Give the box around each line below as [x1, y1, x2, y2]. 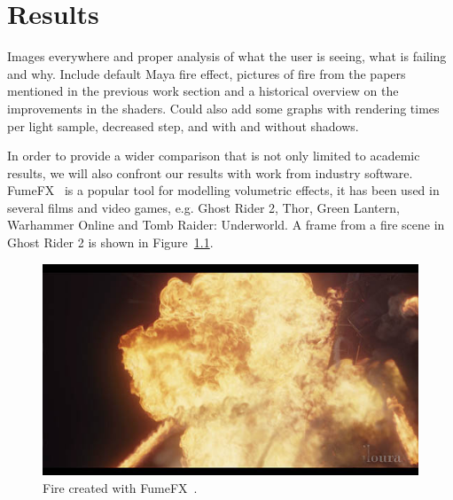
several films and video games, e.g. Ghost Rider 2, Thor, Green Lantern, [7, 198, 400, 216]
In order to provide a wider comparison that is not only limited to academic [7, 146, 420, 165]
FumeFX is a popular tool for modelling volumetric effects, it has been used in [7, 181, 440, 199]
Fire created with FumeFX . [43, 478, 198, 496]
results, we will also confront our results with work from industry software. [7, 163, 413, 182]
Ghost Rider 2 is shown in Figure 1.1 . [7, 233, 214, 252]
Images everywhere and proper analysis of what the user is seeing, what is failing [7, 47, 447, 66]
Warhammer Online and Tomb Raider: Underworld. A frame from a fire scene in [7, 215, 445, 234]
